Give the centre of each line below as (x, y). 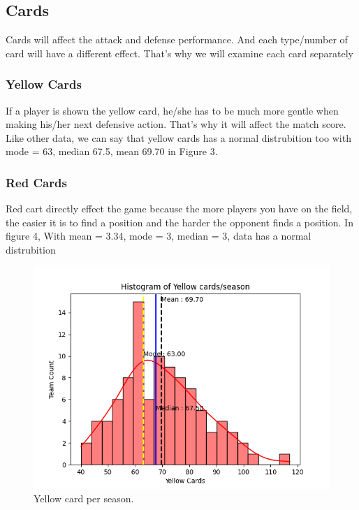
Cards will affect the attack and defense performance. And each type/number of (177, 39)
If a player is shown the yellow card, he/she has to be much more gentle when (172, 110)
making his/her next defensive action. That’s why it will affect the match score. (176, 124)
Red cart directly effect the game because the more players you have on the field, (179, 209)
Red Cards (36, 182)
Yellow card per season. (84, 498)
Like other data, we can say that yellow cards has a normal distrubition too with (178, 137)
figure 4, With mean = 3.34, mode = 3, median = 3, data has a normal (159, 236)
